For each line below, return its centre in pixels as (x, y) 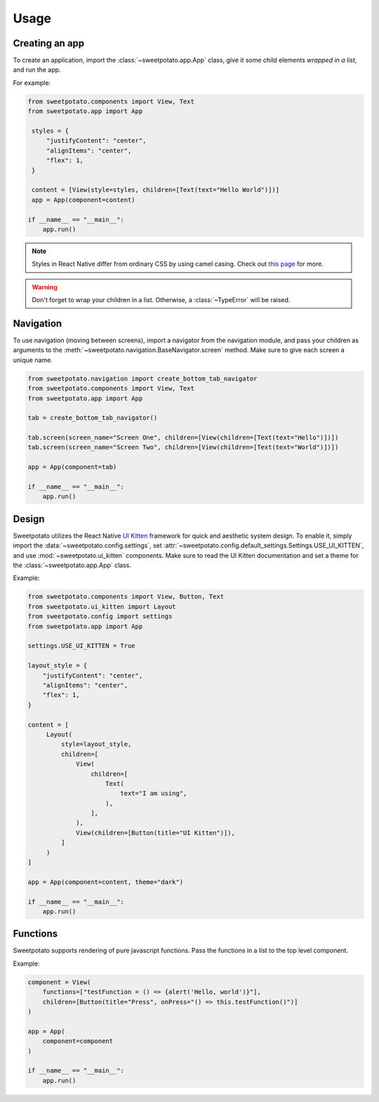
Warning (45, 287)
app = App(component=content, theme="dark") (106, 882)
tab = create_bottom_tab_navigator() (93, 418)
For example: (32, 83)
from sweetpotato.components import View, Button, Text (126, 597)
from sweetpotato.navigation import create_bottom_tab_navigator (142, 378)
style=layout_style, (96, 744)
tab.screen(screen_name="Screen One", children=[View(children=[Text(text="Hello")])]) (183, 438)
